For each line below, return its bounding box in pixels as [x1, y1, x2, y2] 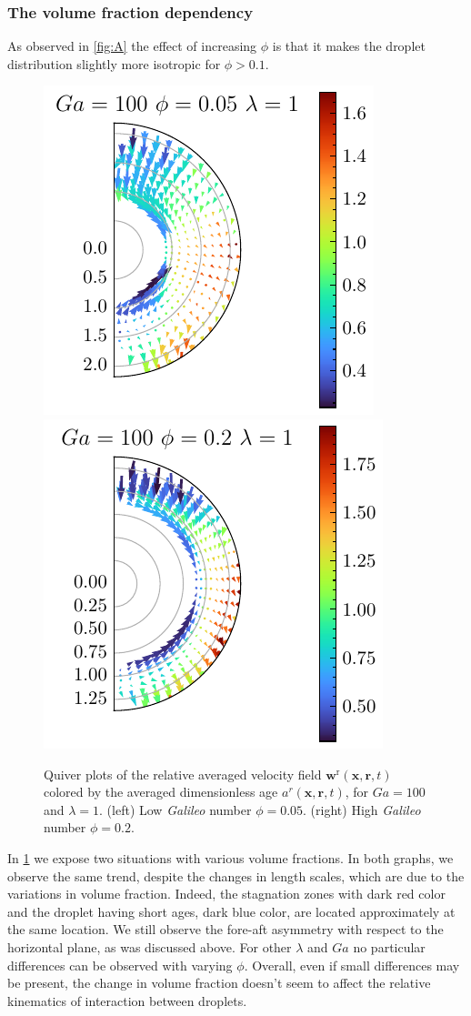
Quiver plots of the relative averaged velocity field [44, 764, 322, 783]
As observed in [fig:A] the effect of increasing [7, 36, 257, 55]
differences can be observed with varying [7, 955, 233, 974]
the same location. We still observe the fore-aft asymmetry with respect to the [7, 920, 444, 939]
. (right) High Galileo [303, 800, 421, 819]
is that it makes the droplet [272, 36, 426, 55]
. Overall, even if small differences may [244, 955, 460, 974]
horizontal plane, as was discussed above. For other [7, 937, 292, 956]
